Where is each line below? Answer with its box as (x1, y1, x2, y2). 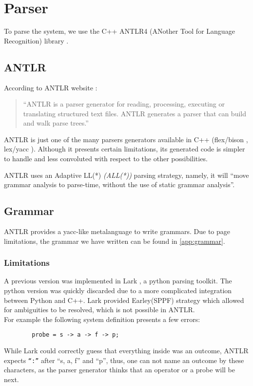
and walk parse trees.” (23, 118, 89, 128)
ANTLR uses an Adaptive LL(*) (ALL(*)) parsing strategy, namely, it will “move (4, 170, 249, 180)
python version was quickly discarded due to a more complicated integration (4, 285, 232, 296)
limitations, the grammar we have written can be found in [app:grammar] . (4, 236, 225, 246)
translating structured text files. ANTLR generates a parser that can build (23, 108, 246, 118)
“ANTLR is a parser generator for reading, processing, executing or (23, 99, 225, 109)
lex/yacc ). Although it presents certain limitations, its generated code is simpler (4, 144, 245, 154)
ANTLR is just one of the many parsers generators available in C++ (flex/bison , (4, 134, 248, 144)
